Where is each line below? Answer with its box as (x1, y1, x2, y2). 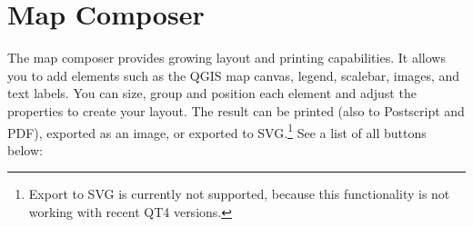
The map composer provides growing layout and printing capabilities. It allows (7, 48, 446, 67)
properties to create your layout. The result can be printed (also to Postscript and (7, 101, 465, 120)
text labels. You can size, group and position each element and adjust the (7, 84, 417, 103)
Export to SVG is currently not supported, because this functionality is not (28, 184, 450, 203)
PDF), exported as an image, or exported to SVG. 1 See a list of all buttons (7, 120, 427, 142)
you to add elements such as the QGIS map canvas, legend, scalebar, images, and (7, 65, 460, 84)
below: (7, 140, 43, 159)
